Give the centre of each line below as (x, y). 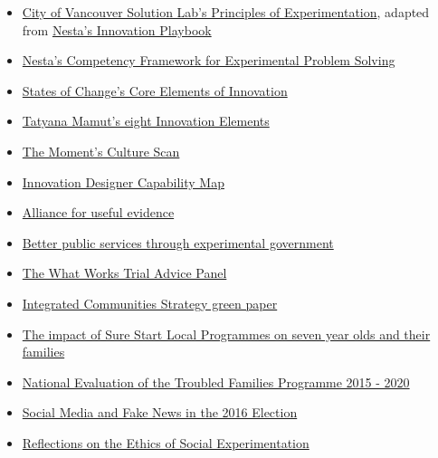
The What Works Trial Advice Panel (124, 273)
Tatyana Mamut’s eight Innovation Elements (146, 121)
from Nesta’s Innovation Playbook (117, 29)
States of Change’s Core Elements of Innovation (155, 90)
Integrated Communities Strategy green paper (150, 303)
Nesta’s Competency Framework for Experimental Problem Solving (209, 60)
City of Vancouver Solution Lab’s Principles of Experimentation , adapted (226, 12)
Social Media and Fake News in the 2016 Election (160, 412)
